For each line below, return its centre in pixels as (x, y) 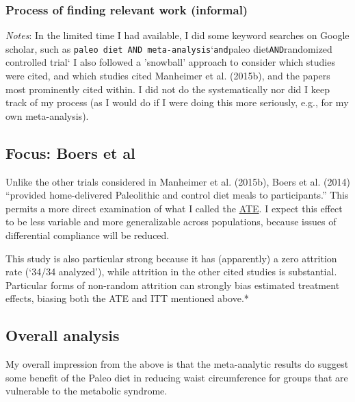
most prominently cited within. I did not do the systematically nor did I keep (168, 89)
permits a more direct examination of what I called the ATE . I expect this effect (174, 208)
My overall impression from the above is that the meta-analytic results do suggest (177, 364)
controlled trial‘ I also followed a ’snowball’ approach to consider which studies (170, 62)
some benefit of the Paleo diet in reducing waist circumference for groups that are (177, 377)
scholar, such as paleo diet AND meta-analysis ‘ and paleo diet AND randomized (169, 48)
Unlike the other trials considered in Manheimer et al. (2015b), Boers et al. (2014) (178, 181)
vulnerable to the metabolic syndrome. (87, 391)
